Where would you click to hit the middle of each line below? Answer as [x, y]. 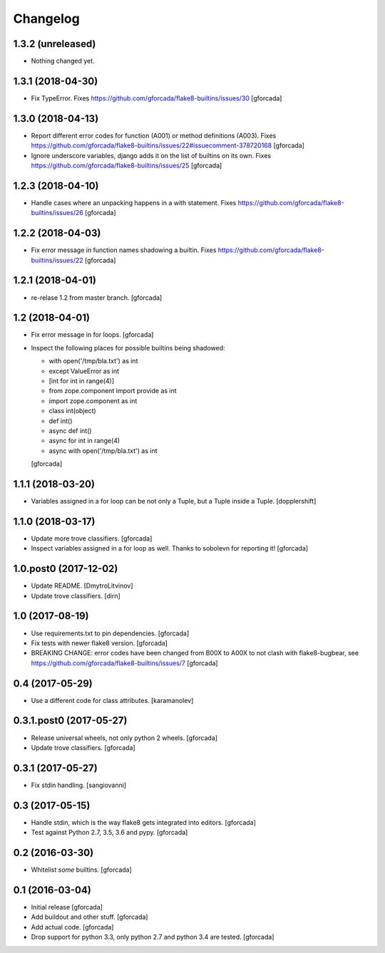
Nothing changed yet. [63, 61]
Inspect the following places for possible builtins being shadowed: [128, 348]
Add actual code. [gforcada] [72, 927]
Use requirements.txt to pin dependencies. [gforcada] [110, 633]
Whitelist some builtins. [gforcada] [81, 870]
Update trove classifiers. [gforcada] [83, 747]
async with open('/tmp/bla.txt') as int [103, 451]
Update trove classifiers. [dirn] [76, 595]
